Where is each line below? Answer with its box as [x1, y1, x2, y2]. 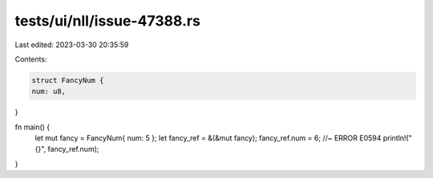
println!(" [382, 133, 412, 143]
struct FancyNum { [31, 76, 104, 85]
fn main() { [14, 122, 51, 132]
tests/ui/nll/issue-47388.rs [14, 12, 200, 30]
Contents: [14, 54, 47, 64]
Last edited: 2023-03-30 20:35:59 [14, 40, 129, 49]
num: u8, [31, 87, 67, 96]
